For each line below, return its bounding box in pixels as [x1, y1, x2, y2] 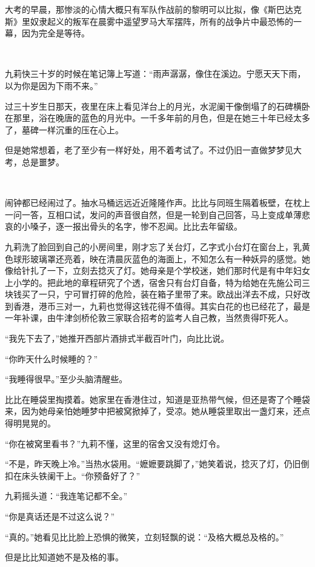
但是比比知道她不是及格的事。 [5, 551, 124, 563]
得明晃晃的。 [5, 417, 56, 429]
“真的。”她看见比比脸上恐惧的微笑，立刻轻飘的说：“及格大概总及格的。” [5, 530, 284, 543]
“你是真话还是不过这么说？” [5, 510, 115, 522]
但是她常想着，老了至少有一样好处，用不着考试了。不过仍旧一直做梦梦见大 [5, 144, 302, 156]
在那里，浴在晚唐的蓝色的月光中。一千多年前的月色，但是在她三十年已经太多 [5, 111, 310, 124]
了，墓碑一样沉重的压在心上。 [5, 123, 124, 136]
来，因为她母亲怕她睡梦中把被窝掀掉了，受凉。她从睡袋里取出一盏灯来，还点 [5, 405, 310, 417]
